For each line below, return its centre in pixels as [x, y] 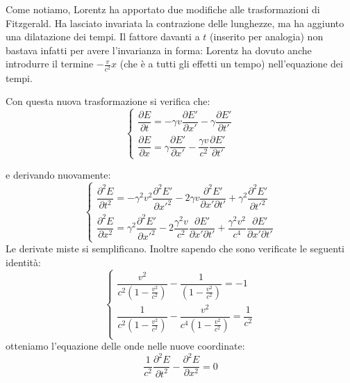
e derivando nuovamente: [58, 175]
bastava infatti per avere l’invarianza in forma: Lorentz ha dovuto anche [159, 50]
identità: [23, 262]
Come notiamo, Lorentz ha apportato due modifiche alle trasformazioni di [163, 9]
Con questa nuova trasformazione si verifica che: [108, 101]
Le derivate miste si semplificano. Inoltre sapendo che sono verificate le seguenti [175, 248]
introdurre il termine [50, 64]
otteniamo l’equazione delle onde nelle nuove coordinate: [125, 346]
